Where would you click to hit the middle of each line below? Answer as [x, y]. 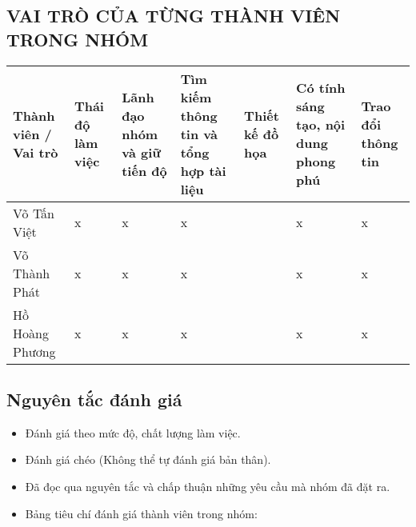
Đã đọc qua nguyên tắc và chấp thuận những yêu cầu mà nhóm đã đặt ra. [208, 486]
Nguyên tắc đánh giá [94, 399]
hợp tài [203, 170]
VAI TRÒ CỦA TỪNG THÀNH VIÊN [174, 16]
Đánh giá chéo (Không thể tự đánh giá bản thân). [148, 459]
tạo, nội [321, 125]
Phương [34, 351]
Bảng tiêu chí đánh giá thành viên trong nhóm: [141, 513]
